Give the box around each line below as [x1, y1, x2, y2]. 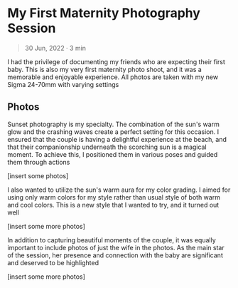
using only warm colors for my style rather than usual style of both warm [7, 192, 220, 201]
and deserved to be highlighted [7, 258, 99, 267]
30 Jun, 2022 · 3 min [24, 43, 87, 52]
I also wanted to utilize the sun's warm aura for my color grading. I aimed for [7, 185, 231, 194]
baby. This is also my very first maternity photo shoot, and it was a [7, 65, 202, 73]
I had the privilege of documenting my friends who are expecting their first [7, 57, 226, 66]
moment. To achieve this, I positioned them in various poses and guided [7, 150, 218, 158]
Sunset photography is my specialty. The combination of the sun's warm [7, 120, 220, 128]
